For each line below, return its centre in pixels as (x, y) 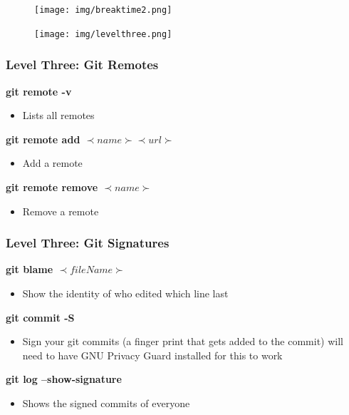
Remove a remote (61, 211)
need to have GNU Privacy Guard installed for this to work (152, 355)
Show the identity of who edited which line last (125, 293)
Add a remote (52, 163)
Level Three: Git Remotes (82, 65)
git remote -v (39, 91)
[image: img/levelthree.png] (103, 34)
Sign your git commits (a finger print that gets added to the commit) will (183, 341)
